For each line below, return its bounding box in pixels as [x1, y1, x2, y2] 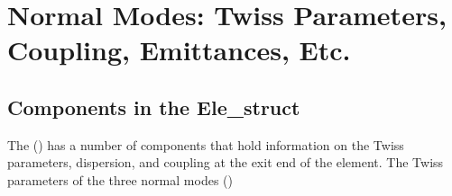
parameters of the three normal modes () [7, 170, 233, 189]
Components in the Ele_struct [7, 93, 300, 120]
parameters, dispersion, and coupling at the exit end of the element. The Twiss [7, 153, 444, 172]
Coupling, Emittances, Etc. [7, 31, 351, 68]
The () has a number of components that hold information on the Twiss [7, 135, 404, 154]
